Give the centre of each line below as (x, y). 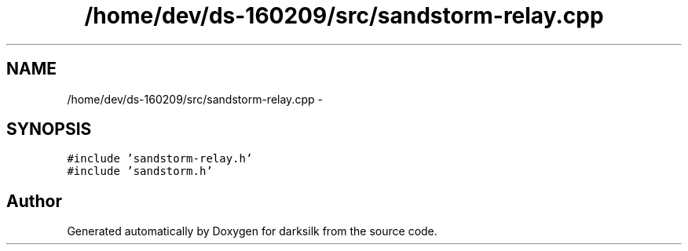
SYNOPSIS (49, 129)
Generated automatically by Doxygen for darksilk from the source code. (252, 231)
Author (34, 201)
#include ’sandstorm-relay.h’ (160, 159)
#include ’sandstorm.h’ (140, 171)
